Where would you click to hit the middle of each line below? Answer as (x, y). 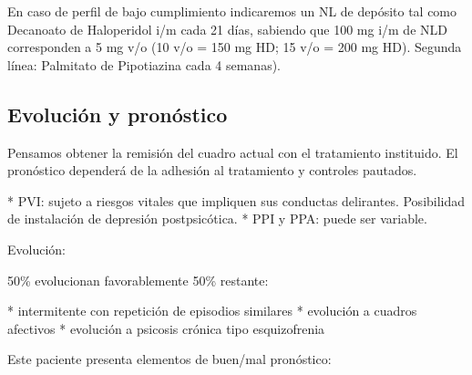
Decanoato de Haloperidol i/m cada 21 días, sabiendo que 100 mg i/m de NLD (227, 29)
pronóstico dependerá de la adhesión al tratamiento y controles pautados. (212, 170)
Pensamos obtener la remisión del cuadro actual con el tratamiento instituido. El (233, 152)
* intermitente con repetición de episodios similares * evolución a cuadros (212, 311)
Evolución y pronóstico (118, 114)
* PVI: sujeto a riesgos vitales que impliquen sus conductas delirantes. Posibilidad (236, 200)
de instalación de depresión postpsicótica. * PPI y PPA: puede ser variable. (217, 219)
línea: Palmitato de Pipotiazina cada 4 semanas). (144, 64)
